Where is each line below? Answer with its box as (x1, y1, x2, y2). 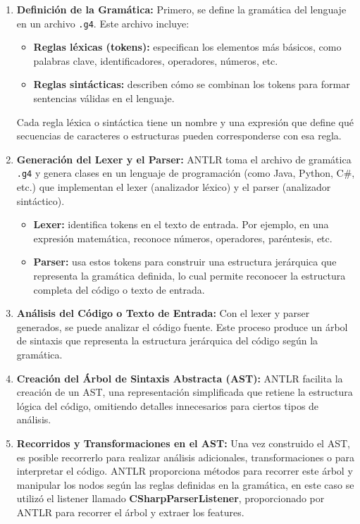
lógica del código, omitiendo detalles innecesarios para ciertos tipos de (16, 398, 319, 413)
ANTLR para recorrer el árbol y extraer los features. (16, 504, 244, 519)
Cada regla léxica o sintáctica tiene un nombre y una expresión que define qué (16, 114, 354, 129)
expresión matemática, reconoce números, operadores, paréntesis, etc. (33, 230, 333, 245)
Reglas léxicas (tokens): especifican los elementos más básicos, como (33, 39, 342, 54)
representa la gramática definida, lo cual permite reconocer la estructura (33, 268, 346, 283)
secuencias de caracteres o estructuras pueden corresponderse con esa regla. (16, 128, 342, 143)
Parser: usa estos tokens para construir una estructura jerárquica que (33, 254, 337, 269)
